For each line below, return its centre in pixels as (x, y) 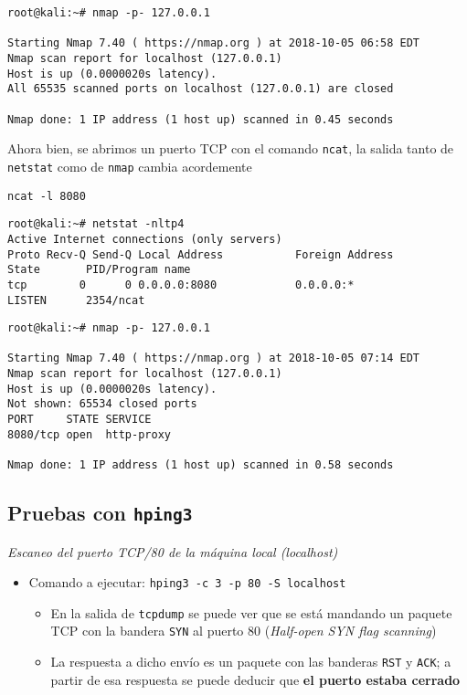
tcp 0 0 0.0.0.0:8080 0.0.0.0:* (181, 284)
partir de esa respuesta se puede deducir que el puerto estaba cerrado (255, 679)
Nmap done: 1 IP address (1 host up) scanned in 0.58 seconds (201, 465)
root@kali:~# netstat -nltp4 (96, 224)
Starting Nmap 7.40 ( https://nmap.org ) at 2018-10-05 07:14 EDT (214, 358)
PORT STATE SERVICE (80, 420)
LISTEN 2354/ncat (76, 300)
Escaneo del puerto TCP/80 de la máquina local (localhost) (173, 551)
